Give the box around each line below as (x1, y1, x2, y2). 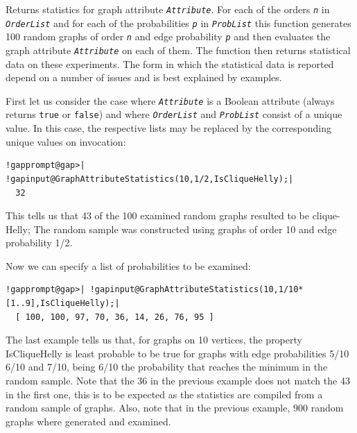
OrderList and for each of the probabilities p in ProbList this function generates (6, 15, 351, 30)
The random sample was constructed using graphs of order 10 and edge (33, 221, 337, 236)
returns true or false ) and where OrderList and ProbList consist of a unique (6, 107, 342, 121)
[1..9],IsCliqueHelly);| (6, 298, 120, 309)
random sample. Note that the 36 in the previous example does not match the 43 (6, 373, 350, 388)
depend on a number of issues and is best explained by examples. (6, 70, 282, 85)
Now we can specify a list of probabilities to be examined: (6, 258, 251, 273)
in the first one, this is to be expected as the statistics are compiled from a (6, 387, 323, 401)
